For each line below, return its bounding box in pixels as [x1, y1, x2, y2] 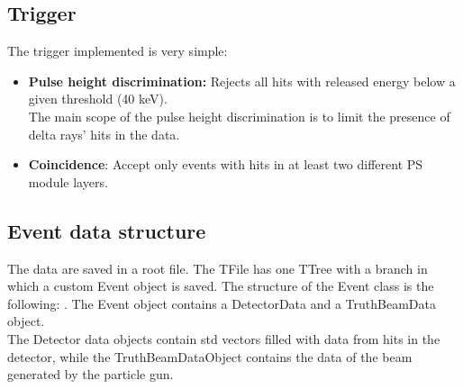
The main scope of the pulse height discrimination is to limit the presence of [28, 106, 450, 125]
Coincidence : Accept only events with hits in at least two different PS [28, 155, 423, 174]
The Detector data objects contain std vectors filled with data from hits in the [7, 329, 440, 348]
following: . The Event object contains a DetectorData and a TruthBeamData [7, 294, 436, 312]
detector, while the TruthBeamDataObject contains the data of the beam [7, 347, 413, 366]
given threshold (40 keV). [28, 89, 168, 108]
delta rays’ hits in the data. [28, 124, 180, 143]
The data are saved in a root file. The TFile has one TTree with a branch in [7, 258, 428, 277]
